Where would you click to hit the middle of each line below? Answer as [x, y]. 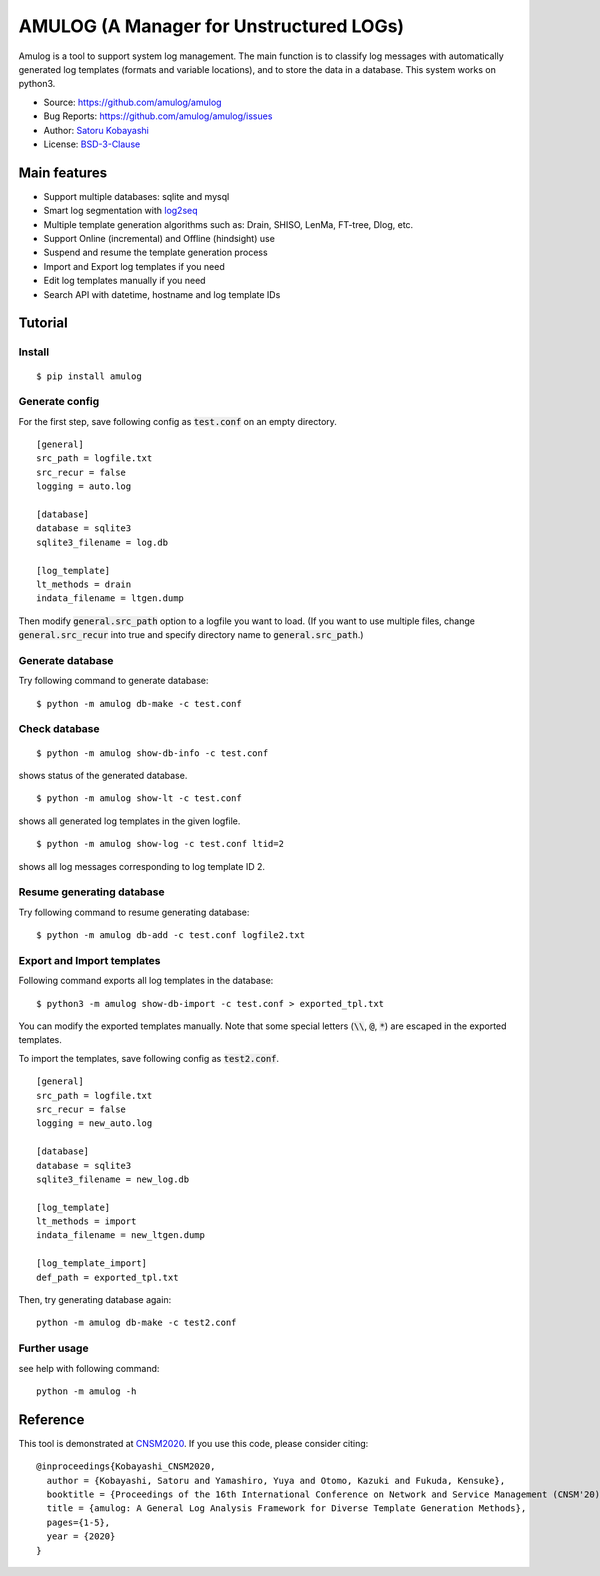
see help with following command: [89, 1368]
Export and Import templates [89, 960]
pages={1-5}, [78, 1522]
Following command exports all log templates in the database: [146, 981]
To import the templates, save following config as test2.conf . [149, 1058]
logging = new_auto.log [94, 1123]
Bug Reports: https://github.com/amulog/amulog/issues [158, 116]
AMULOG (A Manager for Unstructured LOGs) [211, 26]
